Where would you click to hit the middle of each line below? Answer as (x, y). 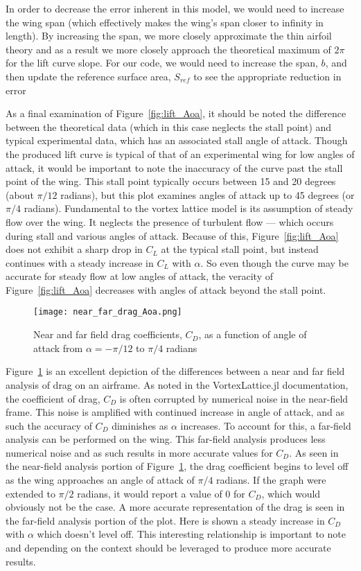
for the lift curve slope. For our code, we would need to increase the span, (162, 63)
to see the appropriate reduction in (267, 76)
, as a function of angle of (253, 334)
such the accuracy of (49, 425)
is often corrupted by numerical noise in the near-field (234, 398)
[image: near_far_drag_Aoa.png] (108, 312)
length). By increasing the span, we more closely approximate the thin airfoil (169, 36)
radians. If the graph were (271, 480)
